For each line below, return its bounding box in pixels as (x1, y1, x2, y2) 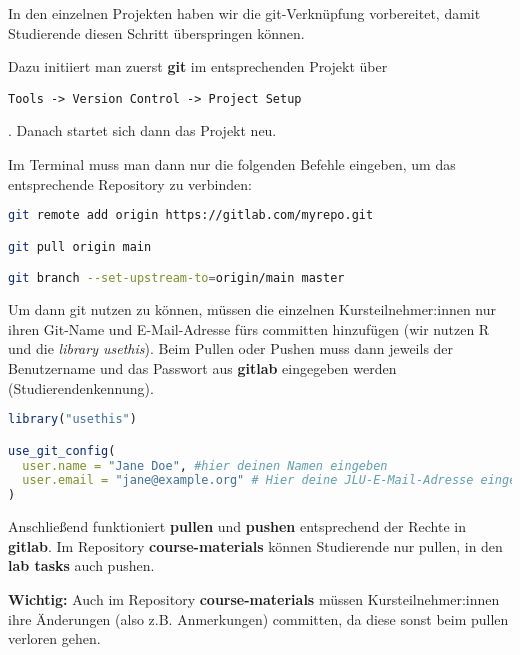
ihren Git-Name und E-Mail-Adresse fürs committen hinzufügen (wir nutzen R (8, 318, 490, 339)
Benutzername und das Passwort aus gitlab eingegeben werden (8, 357, 397, 378)
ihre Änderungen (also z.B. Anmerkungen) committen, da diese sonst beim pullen (8, 608, 509, 629)
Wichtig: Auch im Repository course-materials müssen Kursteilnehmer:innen (8, 588, 500, 609)
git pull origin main (8, 239, 152, 254)
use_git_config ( (8, 443, 116, 458)
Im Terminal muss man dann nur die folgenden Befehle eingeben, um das (8, 154, 456, 175)
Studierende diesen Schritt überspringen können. (8, 22, 305, 43)
